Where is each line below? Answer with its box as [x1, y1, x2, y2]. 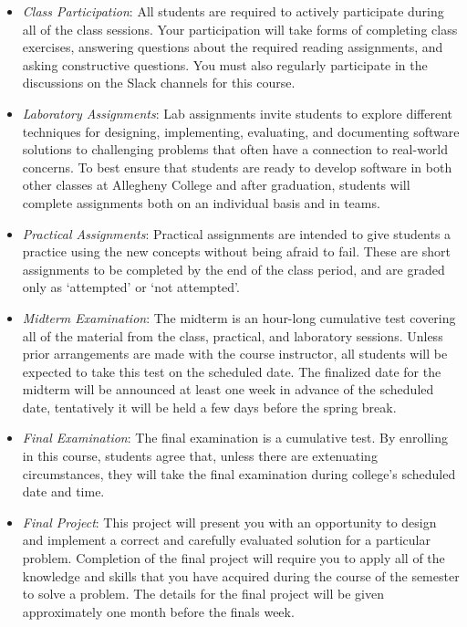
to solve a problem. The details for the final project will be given [22, 584, 384, 603]
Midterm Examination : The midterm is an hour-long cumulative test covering [22, 308, 456, 327]
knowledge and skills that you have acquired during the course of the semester [22, 566, 460, 585]
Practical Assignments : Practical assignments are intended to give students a [22, 224, 451, 243]
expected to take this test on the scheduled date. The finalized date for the [22, 361, 441, 381]
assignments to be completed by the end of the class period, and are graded [22, 259, 445, 278]
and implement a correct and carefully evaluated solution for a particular [22, 530, 431, 549]
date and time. [22, 482, 105, 501]
